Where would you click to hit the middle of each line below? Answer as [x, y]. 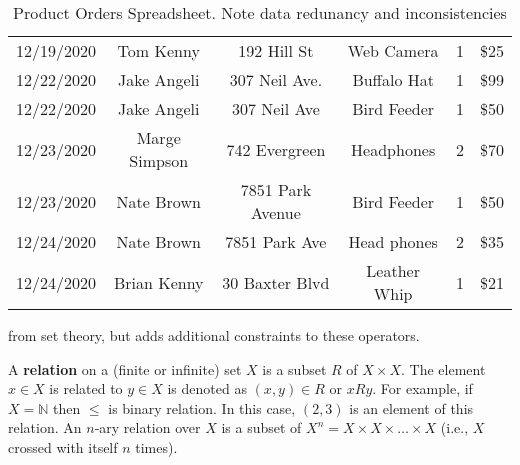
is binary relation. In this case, [202, 407]
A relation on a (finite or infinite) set [125, 368]
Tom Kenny [158, 50]
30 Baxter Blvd [276, 282]
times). [156, 446]
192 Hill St [276, 50]
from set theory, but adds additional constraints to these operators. [214, 335]
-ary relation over [147, 427]
